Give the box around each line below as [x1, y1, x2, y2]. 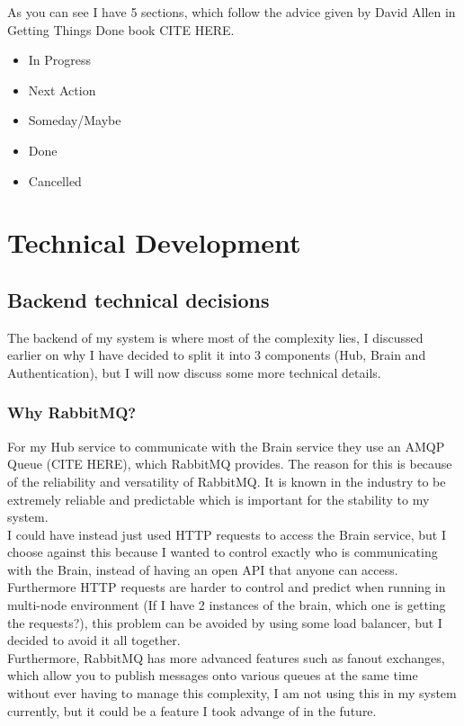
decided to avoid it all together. [7, 631, 181, 650]
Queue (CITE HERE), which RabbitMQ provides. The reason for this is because [7, 454, 452, 473]
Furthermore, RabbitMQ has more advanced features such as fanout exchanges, [7, 648, 445, 667]
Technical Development [7, 224, 301, 261]
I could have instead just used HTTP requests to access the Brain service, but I [7, 524, 446, 543]
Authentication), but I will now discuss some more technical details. [7, 363, 381, 381]
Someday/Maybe [28, 111, 121, 130]
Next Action [28, 80, 96, 99]
